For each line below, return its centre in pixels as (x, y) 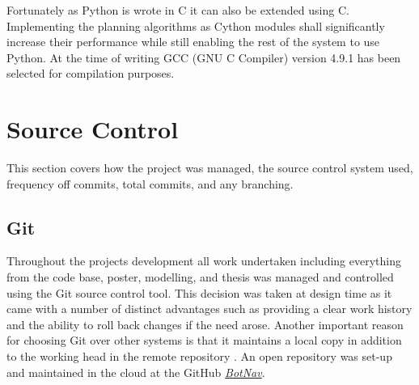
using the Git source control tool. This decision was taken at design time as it (199, 292)
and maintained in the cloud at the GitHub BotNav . (136, 372)
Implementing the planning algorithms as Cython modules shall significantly (196, 25)
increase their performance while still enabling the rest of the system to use (193, 42)
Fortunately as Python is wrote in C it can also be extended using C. (178, 10)
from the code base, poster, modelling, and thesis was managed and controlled (200, 277)
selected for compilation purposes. (91, 73)
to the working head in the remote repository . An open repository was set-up (199, 356)
